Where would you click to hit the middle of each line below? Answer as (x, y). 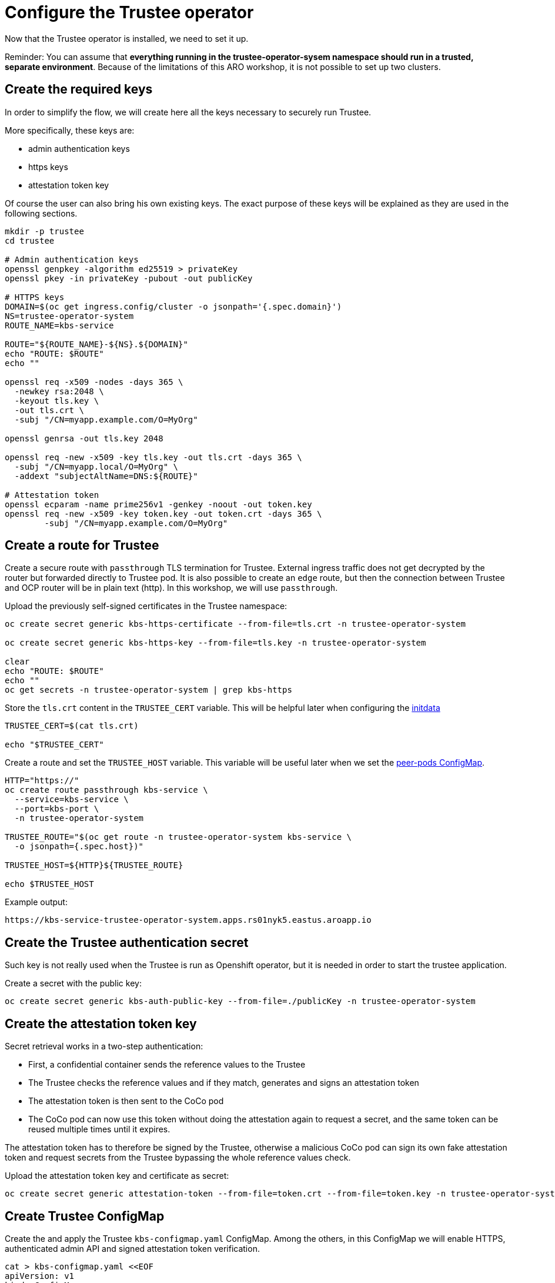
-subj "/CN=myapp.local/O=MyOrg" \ (96, 466)
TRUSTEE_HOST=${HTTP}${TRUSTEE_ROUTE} (94, 865)
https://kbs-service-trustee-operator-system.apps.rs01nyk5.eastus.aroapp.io (188, 920)
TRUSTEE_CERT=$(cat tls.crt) (72, 726)
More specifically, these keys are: (70, 130)
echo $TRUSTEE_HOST (49, 884)
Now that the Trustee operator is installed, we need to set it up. (127, 38)
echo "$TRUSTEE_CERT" (54, 745)
